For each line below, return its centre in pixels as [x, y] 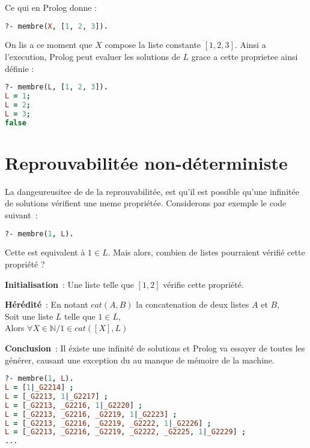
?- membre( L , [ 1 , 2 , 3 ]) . [56, 87]
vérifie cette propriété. [203, 284]
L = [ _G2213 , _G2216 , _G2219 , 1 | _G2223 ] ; [91, 414]
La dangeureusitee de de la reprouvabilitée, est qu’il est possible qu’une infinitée [152, 191]
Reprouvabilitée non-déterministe [146, 162]
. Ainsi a [250, 45]
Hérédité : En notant [47, 304]
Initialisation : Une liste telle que [69, 284]
